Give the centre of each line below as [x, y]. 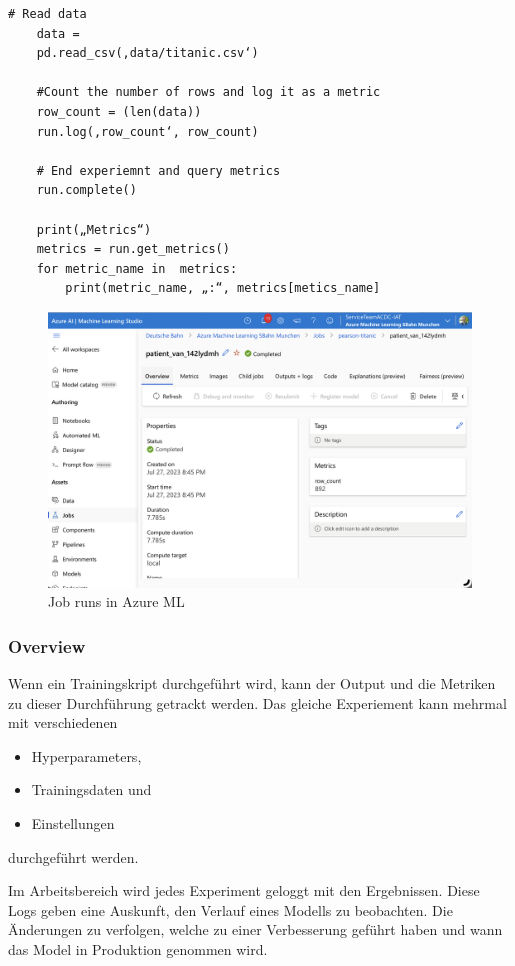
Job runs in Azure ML [116, 601]
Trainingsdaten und [91, 789]
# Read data [47, 14]
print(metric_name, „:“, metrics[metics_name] [223, 288]
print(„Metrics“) [94, 229]
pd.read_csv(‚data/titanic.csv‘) [147, 53]
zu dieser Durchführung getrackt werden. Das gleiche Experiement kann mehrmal [257, 702]
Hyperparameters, [86, 755]
